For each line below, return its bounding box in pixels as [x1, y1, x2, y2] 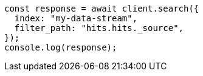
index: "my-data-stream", [14, 13, 138, 23]
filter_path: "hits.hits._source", [14, 23, 184, 33]
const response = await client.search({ [4, 4, 199, 13]
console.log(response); [4, 43, 117, 52]
